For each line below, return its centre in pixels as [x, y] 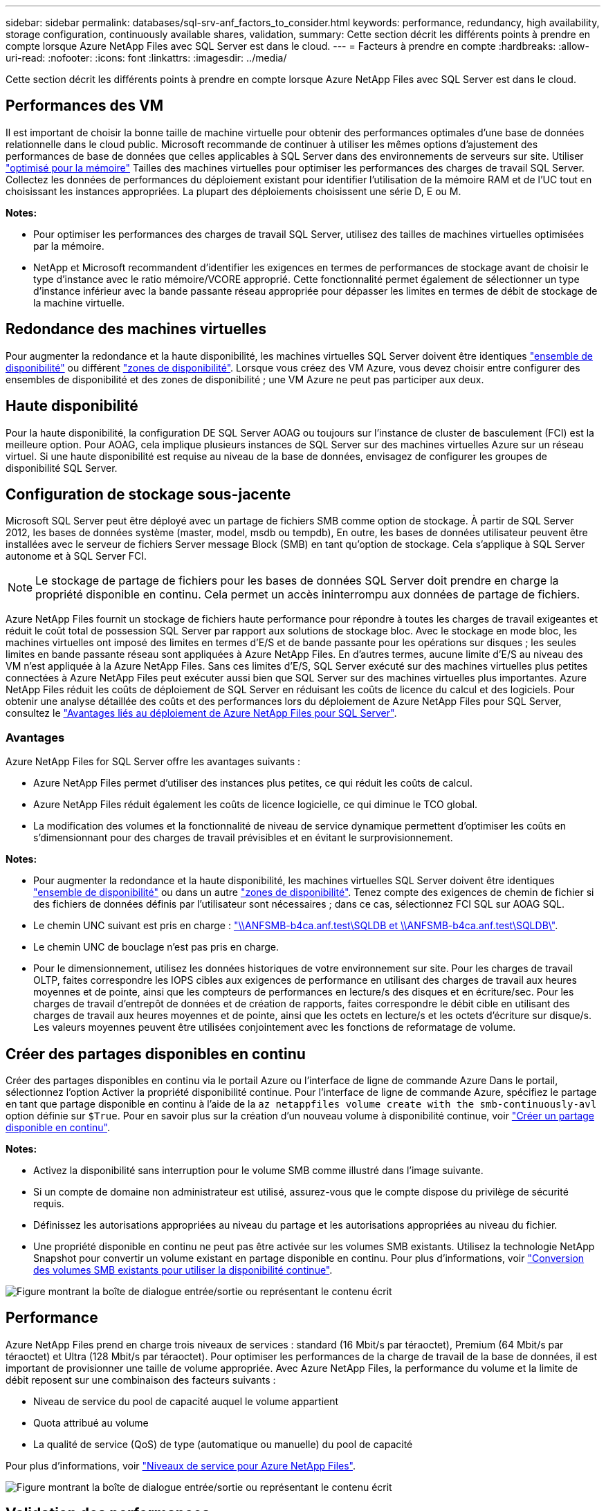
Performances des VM [85, 106]
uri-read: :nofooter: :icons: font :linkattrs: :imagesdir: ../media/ [146, 58]
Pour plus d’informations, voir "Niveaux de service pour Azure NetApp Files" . [181, 1465]
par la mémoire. [69, 246]
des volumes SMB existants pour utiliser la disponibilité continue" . [183, 1270]
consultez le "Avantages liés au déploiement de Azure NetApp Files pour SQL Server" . [201, 713]
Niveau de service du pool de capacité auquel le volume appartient [186, 1401]
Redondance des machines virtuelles [136, 329]
